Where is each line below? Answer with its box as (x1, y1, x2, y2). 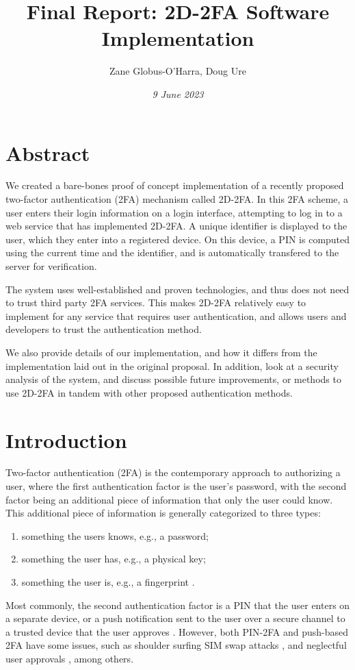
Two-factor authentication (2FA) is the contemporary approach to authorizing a (5, 465, 341, 480)
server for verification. (5, 259, 97, 273)
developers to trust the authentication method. (5, 322, 202, 336)
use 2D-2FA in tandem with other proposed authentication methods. (5, 385, 293, 399)
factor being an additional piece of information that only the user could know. (5, 492, 333, 506)
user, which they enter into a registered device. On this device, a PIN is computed (5, 232, 350, 246)
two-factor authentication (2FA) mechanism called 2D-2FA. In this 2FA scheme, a (5, 192, 349, 206)
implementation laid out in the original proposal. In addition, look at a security (5, 358, 339, 373)
